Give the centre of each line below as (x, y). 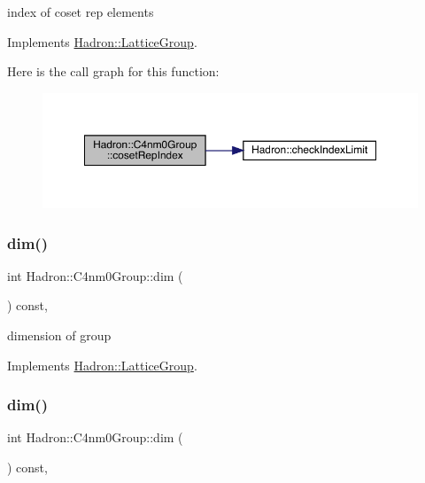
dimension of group (59, 335)
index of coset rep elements (81, 12)
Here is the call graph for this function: (113, 71)
